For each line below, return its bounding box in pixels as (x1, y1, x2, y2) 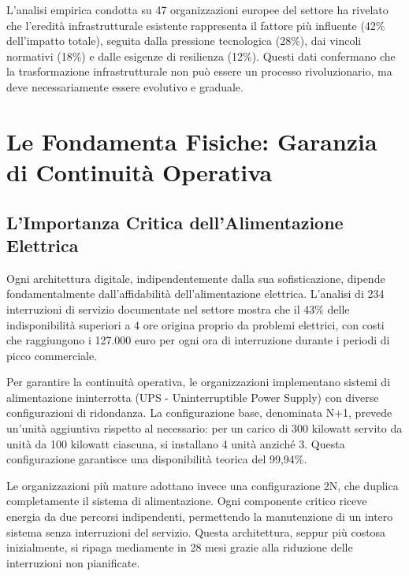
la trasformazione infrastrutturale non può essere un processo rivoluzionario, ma (6, 63, 392, 80)
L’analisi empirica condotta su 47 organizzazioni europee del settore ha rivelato (6, 2, 389, 17)
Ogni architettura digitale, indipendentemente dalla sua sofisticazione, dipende (6, 269, 385, 286)
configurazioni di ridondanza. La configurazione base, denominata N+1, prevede (6, 404, 392, 421)
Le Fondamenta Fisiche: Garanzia (6, 124, 377, 157)
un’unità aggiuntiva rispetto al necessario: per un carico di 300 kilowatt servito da (6, 420, 403, 437)
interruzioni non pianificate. (6, 554, 140, 570)
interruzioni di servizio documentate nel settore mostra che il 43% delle (6, 300, 350, 317)
